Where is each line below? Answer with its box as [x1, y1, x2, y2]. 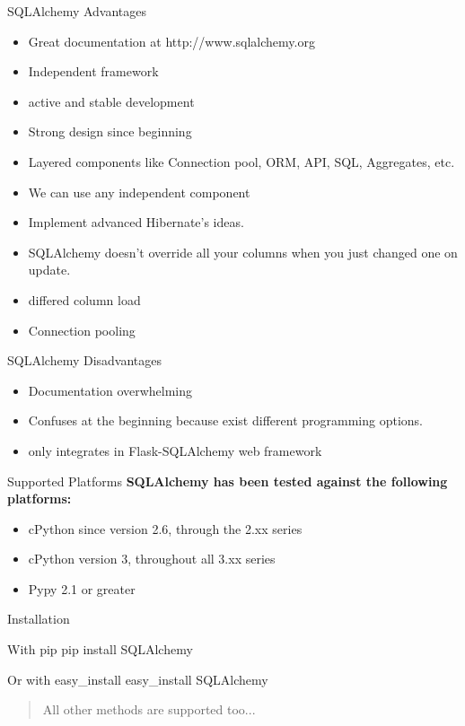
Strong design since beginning [28, 122, 192, 141]
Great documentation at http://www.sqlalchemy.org [28, 31, 315, 50]
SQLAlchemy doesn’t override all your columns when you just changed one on [28, 242, 458, 261]
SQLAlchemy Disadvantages [7, 351, 162, 370]
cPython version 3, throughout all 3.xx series [28, 549, 276, 568]
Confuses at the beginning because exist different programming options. [28, 411, 423, 430]
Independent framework [28, 62, 159, 81]
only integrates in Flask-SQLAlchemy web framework [28, 441, 322, 459]
